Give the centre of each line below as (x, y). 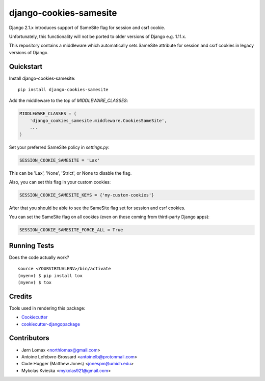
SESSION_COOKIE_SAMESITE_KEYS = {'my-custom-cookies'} (87, 195)
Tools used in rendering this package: (47, 308)
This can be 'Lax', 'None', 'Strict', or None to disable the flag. (70, 173)
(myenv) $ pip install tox (50, 275)
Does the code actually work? (39, 257)
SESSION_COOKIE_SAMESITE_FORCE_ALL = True (71, 230)
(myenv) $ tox (35, 282)
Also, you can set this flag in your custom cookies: (60, 182)
